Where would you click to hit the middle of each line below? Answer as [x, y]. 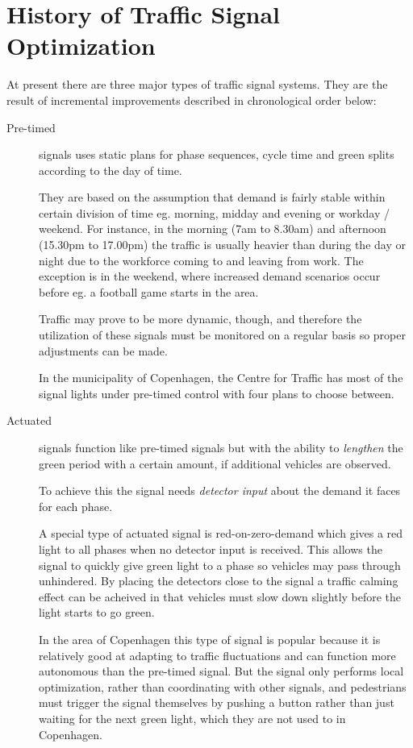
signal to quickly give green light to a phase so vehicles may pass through [220, 565]
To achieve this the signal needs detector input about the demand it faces [220, 490]
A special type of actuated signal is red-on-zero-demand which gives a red [221, 533]
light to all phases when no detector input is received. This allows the [211, 549]
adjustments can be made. [103, 350]
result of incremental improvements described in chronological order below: [192, 100]
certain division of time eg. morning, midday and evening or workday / [215, 212]
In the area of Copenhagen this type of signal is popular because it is [210, 639]
